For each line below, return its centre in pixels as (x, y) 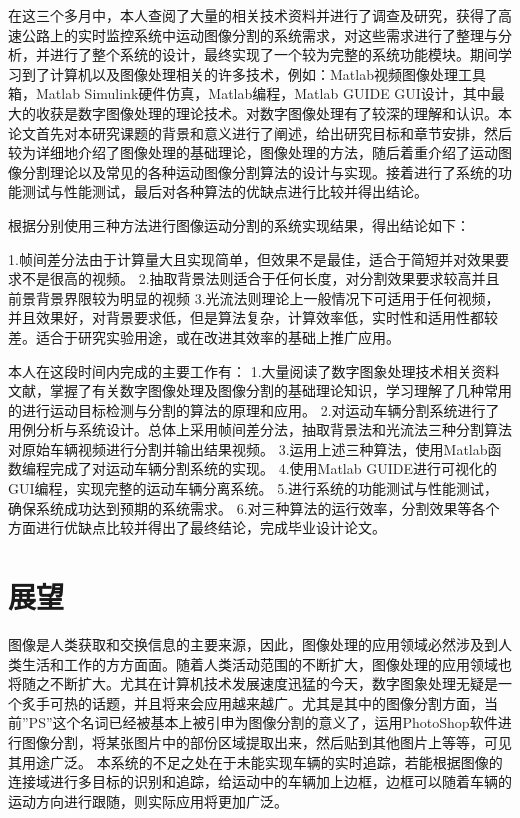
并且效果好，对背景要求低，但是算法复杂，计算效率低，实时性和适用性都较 (253, 317)
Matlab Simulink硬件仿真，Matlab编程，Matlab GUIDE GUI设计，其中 (263, 93)
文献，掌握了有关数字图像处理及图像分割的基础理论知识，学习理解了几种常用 (260, 390)
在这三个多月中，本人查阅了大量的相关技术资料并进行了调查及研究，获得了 (253, 15)
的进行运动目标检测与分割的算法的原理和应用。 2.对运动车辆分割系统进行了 (254, 409)
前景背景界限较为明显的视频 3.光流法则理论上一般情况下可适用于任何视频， (254, 297)
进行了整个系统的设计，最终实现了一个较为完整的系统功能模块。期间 (273, 54)
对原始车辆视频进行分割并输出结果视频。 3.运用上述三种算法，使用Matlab (248, 448)
